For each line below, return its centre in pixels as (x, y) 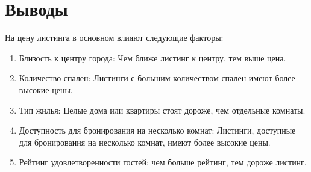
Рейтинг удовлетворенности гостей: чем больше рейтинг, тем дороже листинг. (163, 162)
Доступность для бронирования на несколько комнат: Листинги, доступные (157, 130)
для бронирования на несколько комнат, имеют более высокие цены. (145, 142)
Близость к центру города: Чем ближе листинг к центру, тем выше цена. (152, 57)
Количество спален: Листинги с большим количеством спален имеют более (157, 78)
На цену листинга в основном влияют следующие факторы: (114, 38)
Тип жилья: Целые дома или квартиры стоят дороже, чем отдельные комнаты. (162, 110)
